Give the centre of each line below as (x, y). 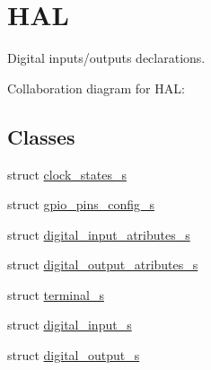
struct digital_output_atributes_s (103, 264)
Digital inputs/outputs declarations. (106, 58)
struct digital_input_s (70, 325)
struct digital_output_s (74, 355)
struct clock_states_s (67, 174)
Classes (41, 136)
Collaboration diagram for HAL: (96, 88)
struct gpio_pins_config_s (81, 204)
